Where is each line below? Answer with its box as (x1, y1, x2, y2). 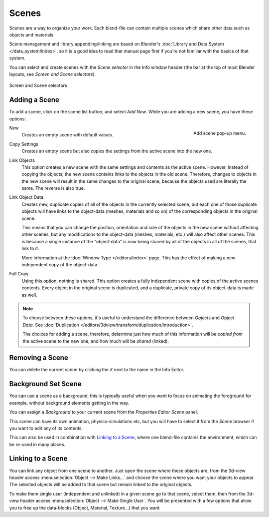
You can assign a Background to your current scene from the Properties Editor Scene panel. (9, 409, 198, 415)
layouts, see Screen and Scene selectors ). (9, 71, 96, 77)
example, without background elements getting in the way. (9, 400, 130, 406)
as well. (21, 292, 37, 298)
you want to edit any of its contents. (9, 425, 83, 431)
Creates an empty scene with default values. (21, 132, 114, 138)
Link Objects (9, 157, 35, 163)
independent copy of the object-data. (21, 262, 99, 267)
